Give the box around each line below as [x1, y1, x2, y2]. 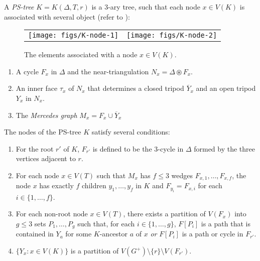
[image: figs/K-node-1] [28, 31, 119, 40]
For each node [16, 170, 59, 180]
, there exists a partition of [123, 208, 206, 219]
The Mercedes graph [16, 109, 77, 120]
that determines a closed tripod [87, 83, 184, 93]
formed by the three [194, 143, 255, 154]
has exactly [39, 180, 74, 191]
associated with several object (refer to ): [4, 11, 130, 22]
